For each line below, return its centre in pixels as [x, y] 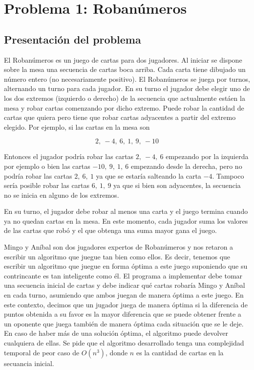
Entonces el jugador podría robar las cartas [69, 156]
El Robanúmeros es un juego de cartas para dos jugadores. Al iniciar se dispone [123, 59]
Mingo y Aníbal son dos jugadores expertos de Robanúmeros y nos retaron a [119, 247]
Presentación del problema [73, 39]
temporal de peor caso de [42, 352]
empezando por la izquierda [207, 156]
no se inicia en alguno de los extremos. [62, 195]
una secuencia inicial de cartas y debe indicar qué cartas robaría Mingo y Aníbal [125, 285]
